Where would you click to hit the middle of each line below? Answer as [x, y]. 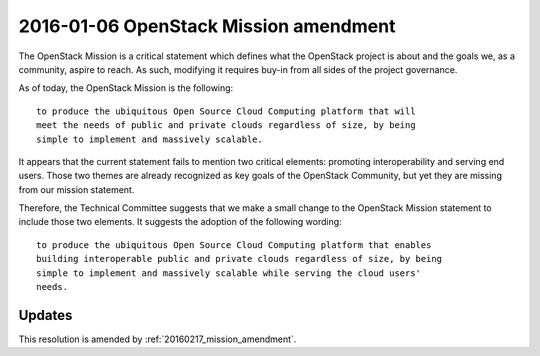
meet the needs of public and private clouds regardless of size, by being [226, 125]
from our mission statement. [76, 189]
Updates [45, 315]
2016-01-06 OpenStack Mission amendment [207, 26]
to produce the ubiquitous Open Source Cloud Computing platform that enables [234, 244]
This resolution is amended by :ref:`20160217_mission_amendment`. [157, 339]
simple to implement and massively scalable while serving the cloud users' [229, 273]
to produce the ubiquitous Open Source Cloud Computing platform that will [226, 111]
